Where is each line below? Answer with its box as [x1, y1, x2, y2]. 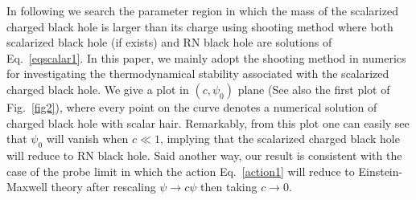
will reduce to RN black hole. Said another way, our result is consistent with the [6, 146, 402, 163]
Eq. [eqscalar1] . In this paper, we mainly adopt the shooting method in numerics [6, 49, 406, 66]
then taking [200, 178, 257, 195]
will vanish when [46, 130, 129, 147]
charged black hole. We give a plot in [6, 80, 189, 97]
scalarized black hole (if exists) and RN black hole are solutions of [6, 34, 332, 51]
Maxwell [6, 178, 47, 195]
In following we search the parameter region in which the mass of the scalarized [6, 2, 398, 18]
